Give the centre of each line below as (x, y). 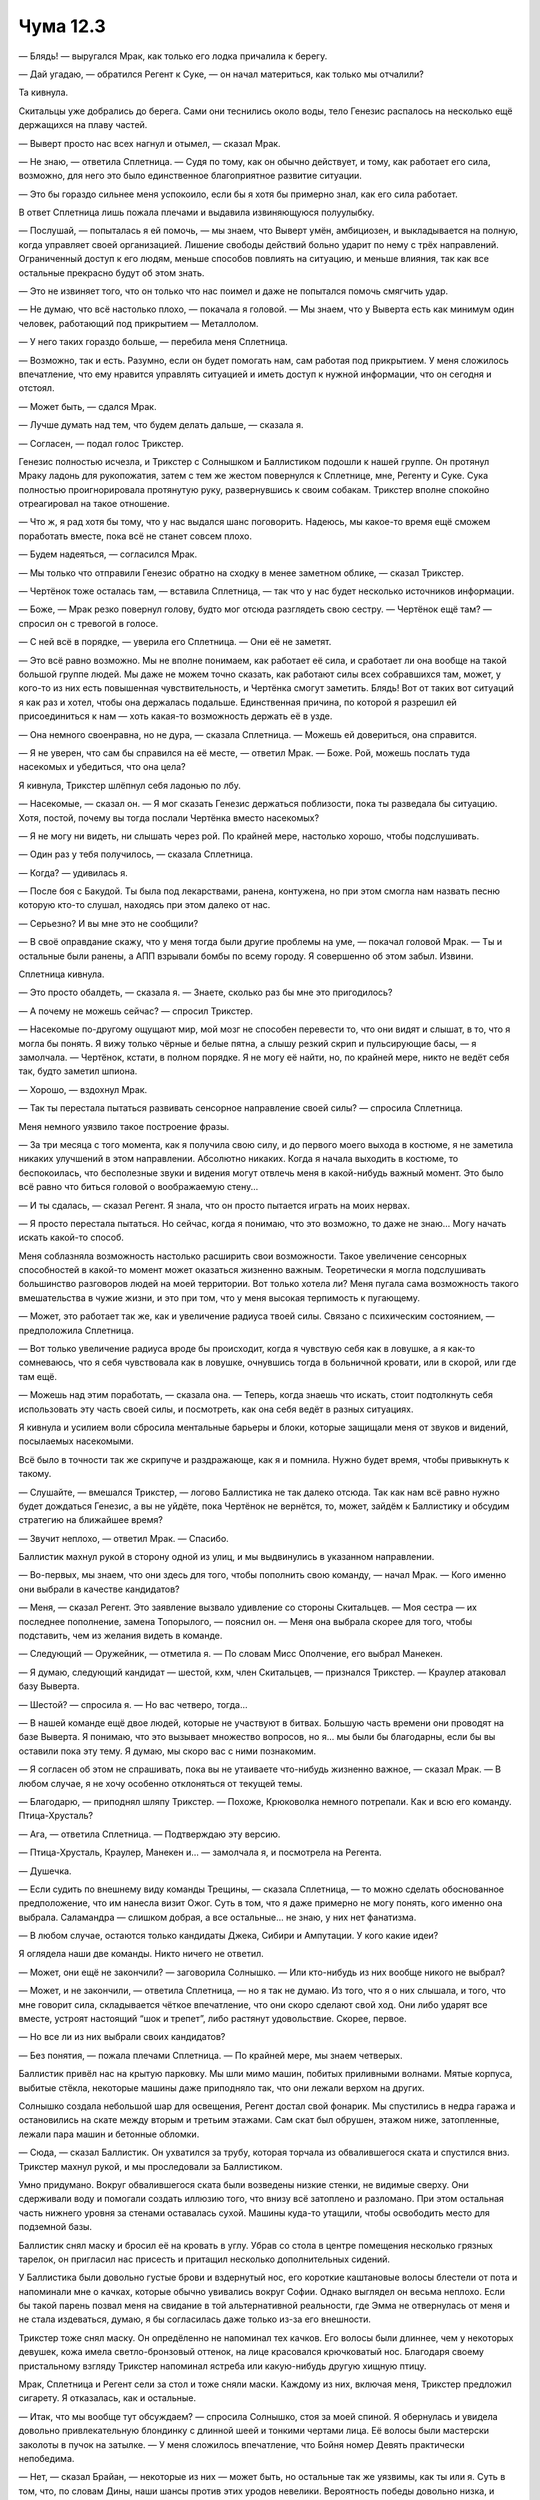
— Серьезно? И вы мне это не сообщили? (108, 923)
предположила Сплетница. (76, 1330)
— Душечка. (45, 1871)
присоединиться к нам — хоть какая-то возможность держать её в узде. (175, 716)
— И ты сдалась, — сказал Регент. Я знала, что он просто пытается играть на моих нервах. (214, 1205)
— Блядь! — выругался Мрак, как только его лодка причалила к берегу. (173, 56)
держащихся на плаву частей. (83, 125)
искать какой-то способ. (71, 1237)
